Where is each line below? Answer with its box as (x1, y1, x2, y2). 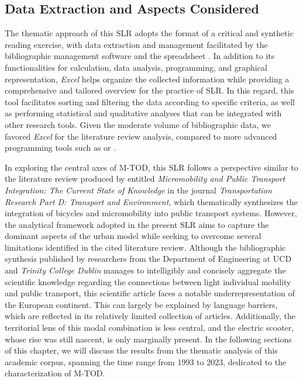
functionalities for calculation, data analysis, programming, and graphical (5, 61, 267, 73)
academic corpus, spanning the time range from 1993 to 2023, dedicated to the (5, 355, 287, 368)
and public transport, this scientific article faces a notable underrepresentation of (5, 287, 295, 299)
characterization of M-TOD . (5, 367, 105, 379)
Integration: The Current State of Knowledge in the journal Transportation (5, 183, 272, 196)
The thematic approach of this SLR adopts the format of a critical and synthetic (5, 27, 294, 39)
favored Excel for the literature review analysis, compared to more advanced (5, 130, 277, 142)
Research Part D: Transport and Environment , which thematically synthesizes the (5, 195, 298, 207)
